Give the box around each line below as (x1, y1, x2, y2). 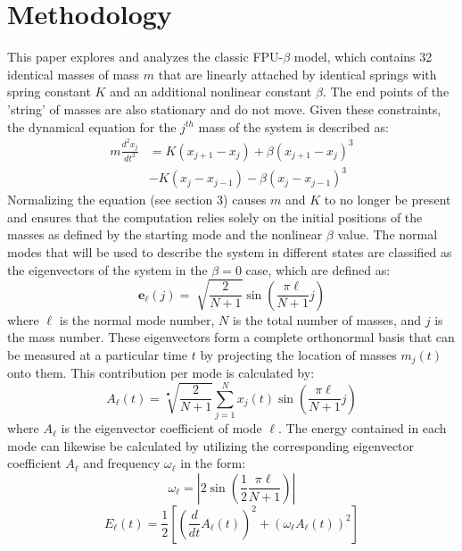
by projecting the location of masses (200, 345, 397, 363)
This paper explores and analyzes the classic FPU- (7, 47, 284, 66)
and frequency (83, 454, 161, 472)
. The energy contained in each (278, 419, 447, 438)
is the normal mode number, (59, 310, 215, 329)
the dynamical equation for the (7, 117, 177, 136)
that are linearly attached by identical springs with (158, 64, 437, 83)
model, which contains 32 (293, 47, 433, 66)
